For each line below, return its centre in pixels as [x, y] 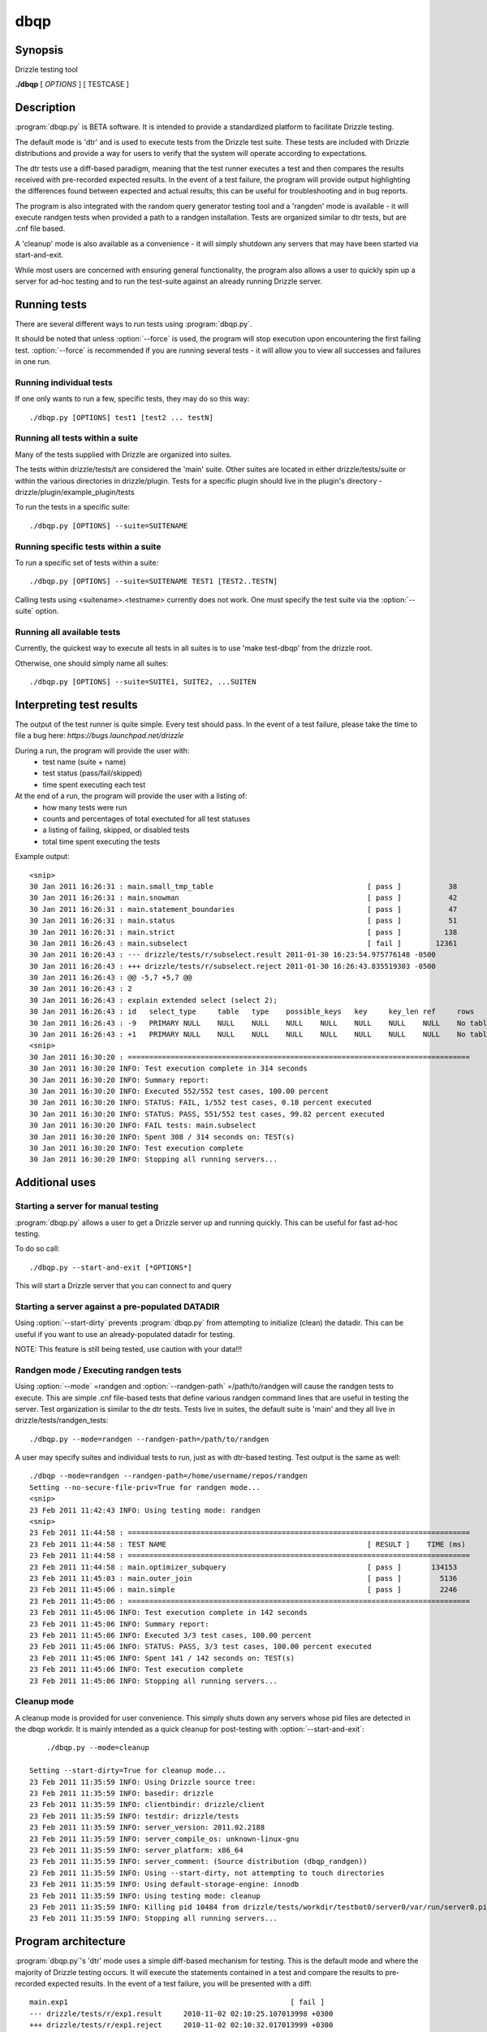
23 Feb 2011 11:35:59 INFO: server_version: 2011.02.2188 [147, 1828]
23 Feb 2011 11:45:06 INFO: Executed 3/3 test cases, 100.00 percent [171, 1635]
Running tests [51, 304]
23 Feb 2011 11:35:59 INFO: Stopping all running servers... [153, 1919]
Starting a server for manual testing [87, 1206]
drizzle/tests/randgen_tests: [62, 1420]
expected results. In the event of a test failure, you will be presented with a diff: [180, 1983]
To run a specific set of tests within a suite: [87, 562]
